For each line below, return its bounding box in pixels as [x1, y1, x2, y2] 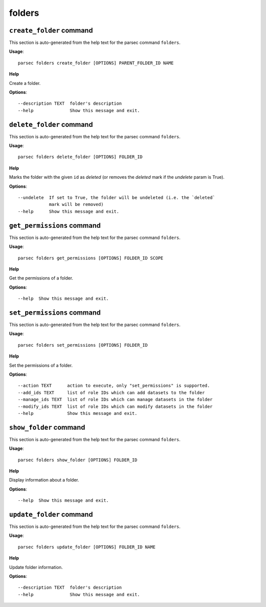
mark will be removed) [49, 202, 104, 207]
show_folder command [9, 423, 86, 432]
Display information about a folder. [9, 477, 79, 483]
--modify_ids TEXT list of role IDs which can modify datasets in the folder [18, 404, 213, 409]
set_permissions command [9, 308, 101, 317]
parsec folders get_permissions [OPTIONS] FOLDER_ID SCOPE [18, 255, 164, 261]
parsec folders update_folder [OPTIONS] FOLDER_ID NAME [18, 544, 156, 550]
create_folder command [9, 26, 93, 35]
